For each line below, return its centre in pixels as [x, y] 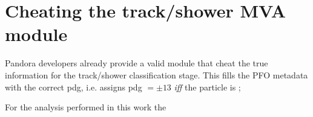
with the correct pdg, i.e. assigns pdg [74, 87]
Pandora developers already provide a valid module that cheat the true [137, 63]
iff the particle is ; [207, 87]
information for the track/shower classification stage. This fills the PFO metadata [156, 74]
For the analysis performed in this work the [86, 107]
